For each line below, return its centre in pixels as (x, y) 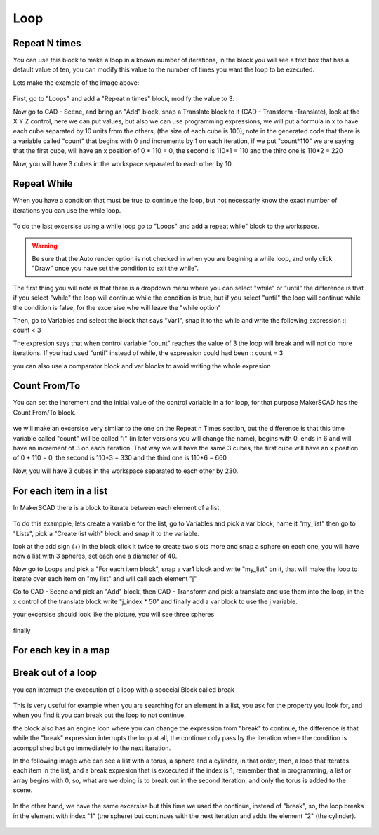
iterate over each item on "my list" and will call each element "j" (105, 579)
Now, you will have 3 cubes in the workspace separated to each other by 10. (123, 163)
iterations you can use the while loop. (67, 210)
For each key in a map (61, 650)
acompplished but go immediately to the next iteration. (92, 748)
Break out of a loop (55, 673)
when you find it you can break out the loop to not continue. (99, 715)
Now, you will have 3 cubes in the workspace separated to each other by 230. (126, 471)
